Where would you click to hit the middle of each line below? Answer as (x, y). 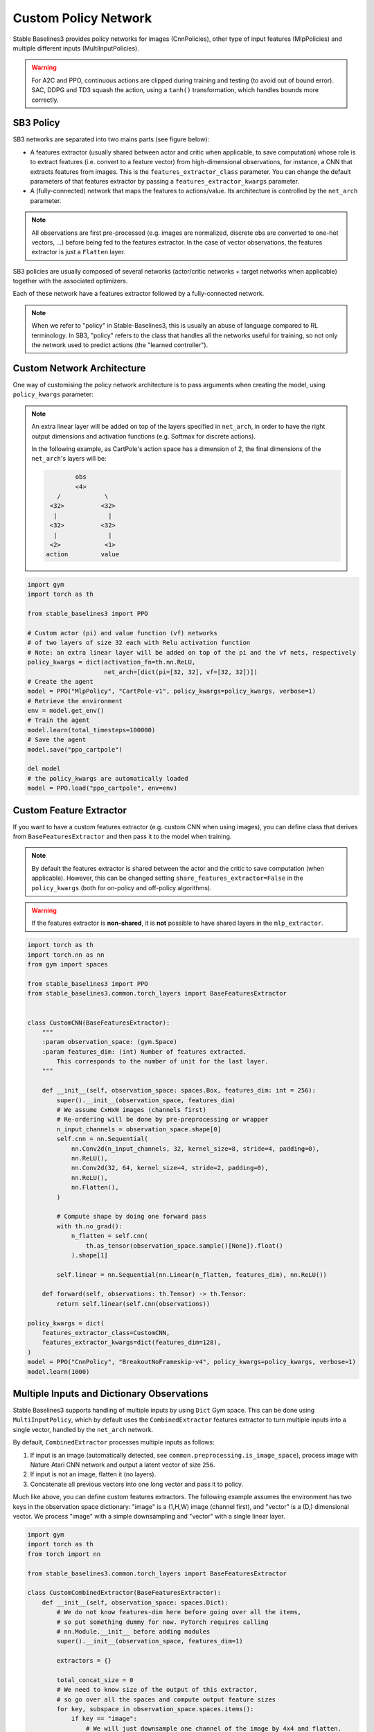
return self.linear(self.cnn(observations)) (133, 1304)
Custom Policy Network (82, 18)
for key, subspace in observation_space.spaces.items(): (155, 1709)
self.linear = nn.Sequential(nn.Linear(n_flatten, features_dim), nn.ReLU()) (192, 1274)
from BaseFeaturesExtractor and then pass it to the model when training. (122, 837)
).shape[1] (90, 1255)
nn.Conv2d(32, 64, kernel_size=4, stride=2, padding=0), (170, 1168)
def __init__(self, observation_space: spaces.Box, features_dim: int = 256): (179, 1090)
